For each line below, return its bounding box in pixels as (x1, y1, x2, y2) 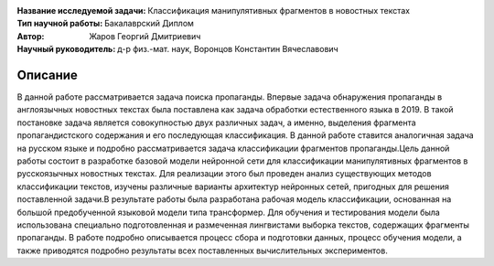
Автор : (16, 30, 45, 41)
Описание (16, 67, 78, 82)
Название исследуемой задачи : (16, 5, 146, 16)
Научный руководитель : (16, 44, 116, 55)
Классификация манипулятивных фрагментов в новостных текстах (147, 5, 411, 16)
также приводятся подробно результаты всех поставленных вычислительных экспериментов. (16, 245, 388, 256)
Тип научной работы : (16, 18, 103, 29)
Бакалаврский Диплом (103, 18, 194, 29)
